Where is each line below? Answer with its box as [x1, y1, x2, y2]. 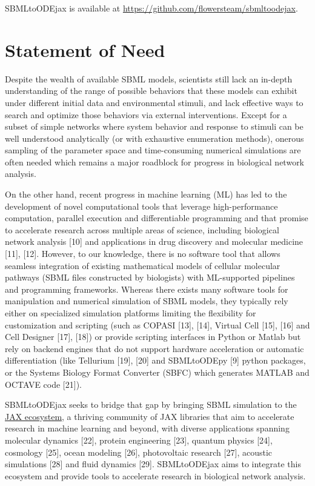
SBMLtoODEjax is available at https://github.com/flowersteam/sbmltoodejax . [5, 2, 298, 14]
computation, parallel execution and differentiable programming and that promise [5, 211, 308, 224]
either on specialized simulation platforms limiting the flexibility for [5, 307, 256, 319]
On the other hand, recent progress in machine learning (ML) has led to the [5, 188, 287, 201]
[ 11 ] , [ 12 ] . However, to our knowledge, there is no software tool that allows [5, 247, 280, 260]
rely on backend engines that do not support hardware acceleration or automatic [5, 342, 304, 355]
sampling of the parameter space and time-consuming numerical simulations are [5, 144, 301, 156]
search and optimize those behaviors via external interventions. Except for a [5, 108, 287, 121]
